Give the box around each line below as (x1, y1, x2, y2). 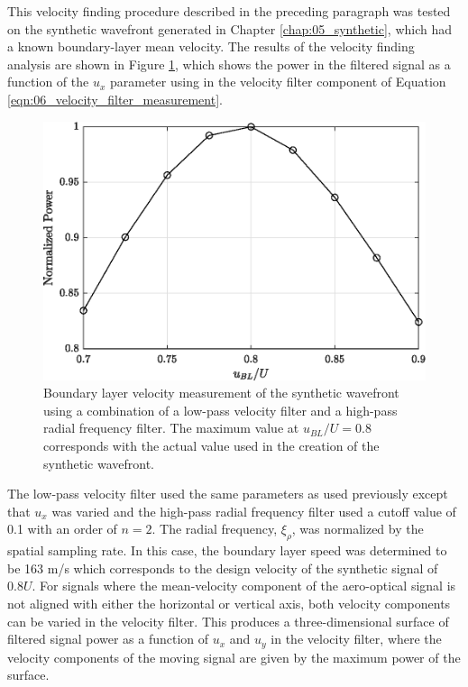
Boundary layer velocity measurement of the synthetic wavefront (43, 383, 399, 402)
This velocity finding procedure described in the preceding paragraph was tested (7, 2, 451, 20)
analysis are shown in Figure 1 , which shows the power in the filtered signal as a (7, 54, 451, 73)
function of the (7, 72, 89, 91)
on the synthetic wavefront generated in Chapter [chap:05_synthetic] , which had (7, 19, 453, 38)
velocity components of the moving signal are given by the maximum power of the (7, 647, 461, 666)
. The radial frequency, (151, 519, 278, 538)
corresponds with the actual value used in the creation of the (43, 435, 380, 454)
